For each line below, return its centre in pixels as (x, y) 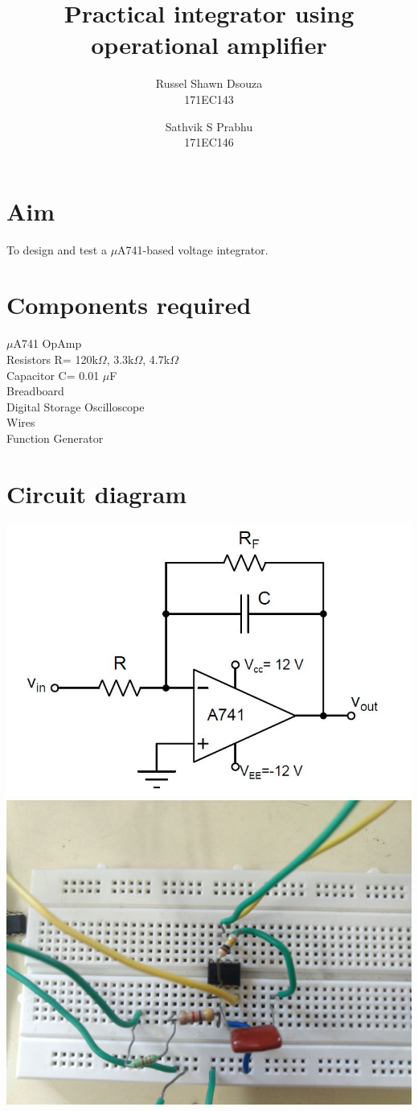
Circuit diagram (97, 493)
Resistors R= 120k (52, 359)
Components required (129, 305)
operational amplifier (209, 45)
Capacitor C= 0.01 (53, 375)
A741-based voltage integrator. (193, 249)
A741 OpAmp (47, 343)
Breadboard (35, 391)
